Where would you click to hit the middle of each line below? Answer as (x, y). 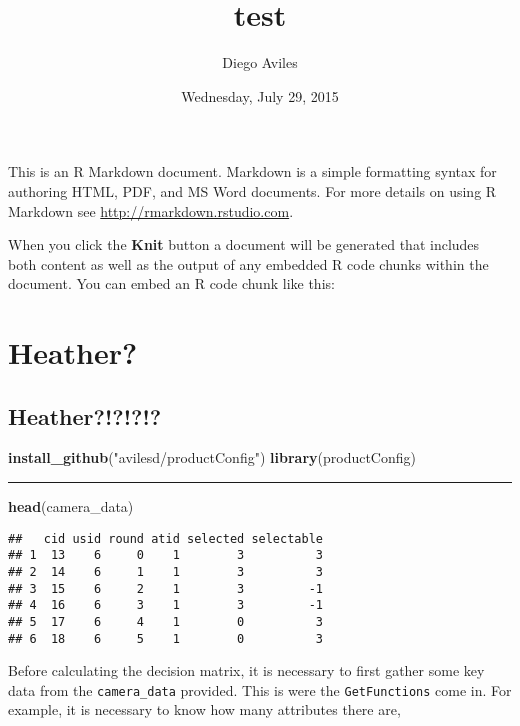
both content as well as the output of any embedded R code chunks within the (248, 263)
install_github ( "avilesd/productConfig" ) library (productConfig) (212, 457)
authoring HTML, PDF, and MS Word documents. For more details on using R (252, 190)
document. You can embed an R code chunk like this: (171, 283)
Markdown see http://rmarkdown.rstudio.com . (151, 210)
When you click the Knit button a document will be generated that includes (244, 244)
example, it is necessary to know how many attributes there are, (204, 709)
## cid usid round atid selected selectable (165, 538)
